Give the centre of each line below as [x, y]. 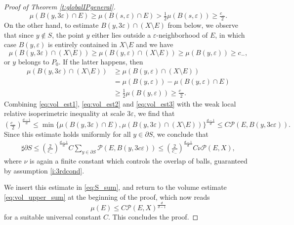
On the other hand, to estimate [51, 25]
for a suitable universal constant [53, 216]
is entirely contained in [83, 44]
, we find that [154, 113]
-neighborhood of [182, 34]
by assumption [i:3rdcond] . [44, 170]
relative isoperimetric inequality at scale [64, 113]
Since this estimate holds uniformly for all [67, 134]
